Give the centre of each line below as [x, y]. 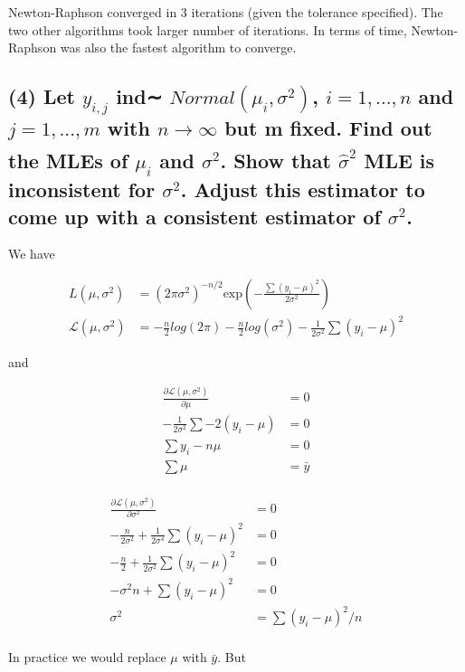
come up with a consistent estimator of [195, 216]
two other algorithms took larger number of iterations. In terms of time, [208, 29]
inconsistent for [82, 189]
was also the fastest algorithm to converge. [178, 47]
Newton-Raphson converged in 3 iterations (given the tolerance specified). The [226, 12]
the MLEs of [68, 160]
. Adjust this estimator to [303, 189]
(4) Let [42, 96]
